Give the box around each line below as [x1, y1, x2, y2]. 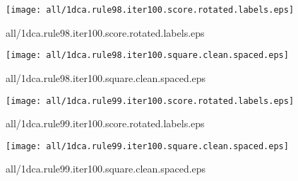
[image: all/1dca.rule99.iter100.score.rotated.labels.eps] [6, 95, 294, 106]
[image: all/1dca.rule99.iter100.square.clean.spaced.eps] [6, 141, 289, 151]
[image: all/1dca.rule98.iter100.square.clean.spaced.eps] [6, 50, 289, 61]
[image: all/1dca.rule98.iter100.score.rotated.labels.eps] [6, 5, 294, 15]
